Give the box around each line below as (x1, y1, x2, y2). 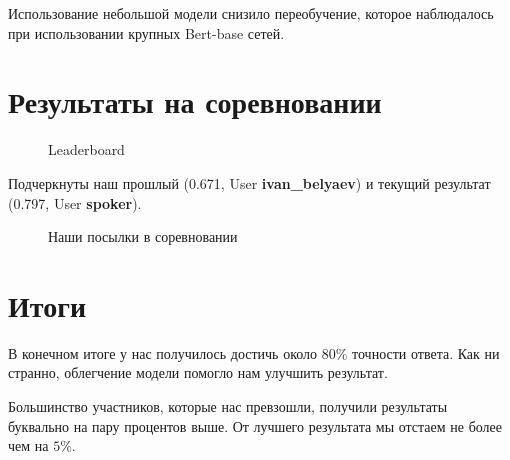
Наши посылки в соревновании (48, 226, 238, 247)
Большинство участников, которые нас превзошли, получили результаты (8, 396, 448, 416)
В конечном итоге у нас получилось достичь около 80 (8, 342, 336, 363)
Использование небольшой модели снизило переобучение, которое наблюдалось (8, 3, 494, 23)
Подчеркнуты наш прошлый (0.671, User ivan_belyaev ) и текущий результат (8, 172, 491, 193)
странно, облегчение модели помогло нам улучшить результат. (8, 362, 388, 383)
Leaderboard (48, 139, 125, 160)
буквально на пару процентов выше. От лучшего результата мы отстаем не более (8, 415, 503, 436)
